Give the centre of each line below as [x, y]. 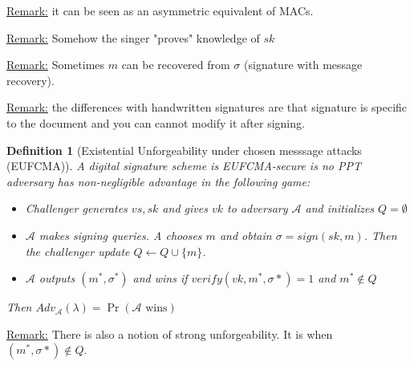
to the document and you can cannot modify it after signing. [156, 122]
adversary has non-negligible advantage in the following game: [158, 181]
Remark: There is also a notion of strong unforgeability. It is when [170, 333]
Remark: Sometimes [56, 65]
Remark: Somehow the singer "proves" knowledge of [133, 37]
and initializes [340, 208]
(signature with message [303, 65]
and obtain [246, 235]
